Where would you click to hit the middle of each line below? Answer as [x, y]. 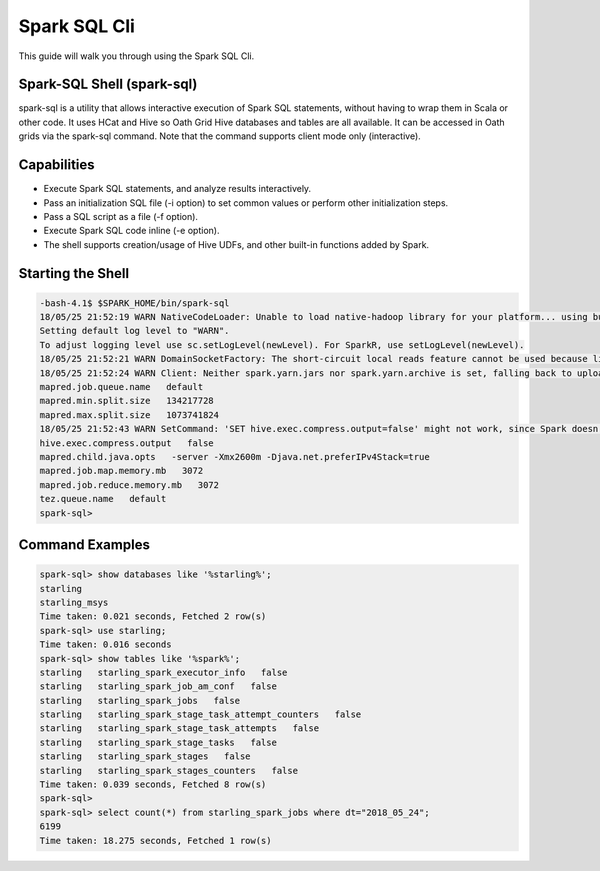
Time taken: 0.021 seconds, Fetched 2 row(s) [153, 616]
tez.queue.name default [103, 499]
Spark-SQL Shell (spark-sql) [108, 84]
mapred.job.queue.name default [121, 387]
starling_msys [74, 602]
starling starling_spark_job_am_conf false [158, 686]
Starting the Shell [74, 273]
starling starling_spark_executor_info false [163, 672]
